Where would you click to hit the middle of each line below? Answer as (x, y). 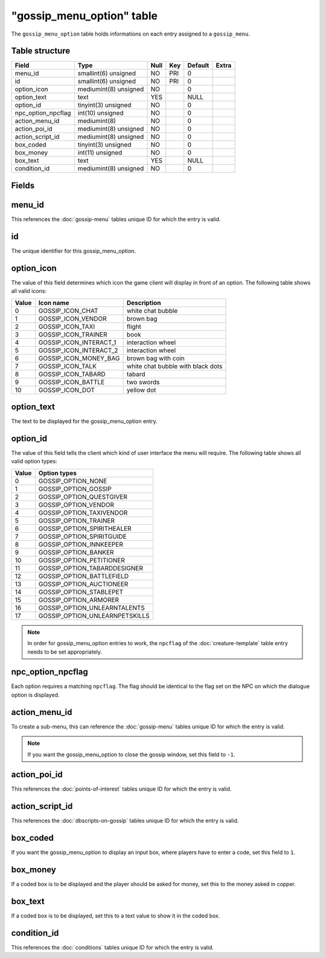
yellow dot (141, 390)
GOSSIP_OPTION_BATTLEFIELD (84, 576)
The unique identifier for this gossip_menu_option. (73, 251)
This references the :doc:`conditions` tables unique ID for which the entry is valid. (113, 947)
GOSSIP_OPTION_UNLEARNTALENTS (91, 608)
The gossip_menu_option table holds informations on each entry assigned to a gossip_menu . (131, 34)
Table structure (41, 51)
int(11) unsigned (100, 153)
